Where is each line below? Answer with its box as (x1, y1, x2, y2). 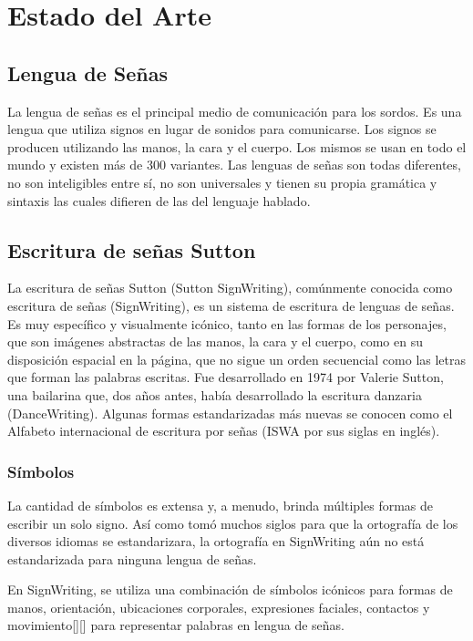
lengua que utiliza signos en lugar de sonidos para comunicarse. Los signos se (7, 119, 437, 139)
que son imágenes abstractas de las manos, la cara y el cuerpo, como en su (7, 332, 423, 351)
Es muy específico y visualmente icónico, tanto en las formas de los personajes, (7, 314, 447, 333)
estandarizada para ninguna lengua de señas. (7, 549, 257, 568)
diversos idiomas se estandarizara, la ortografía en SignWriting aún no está (7, 532, 425, 551)
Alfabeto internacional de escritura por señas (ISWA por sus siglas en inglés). (7, 421, 440, 440)
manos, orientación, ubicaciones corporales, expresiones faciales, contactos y (7, 597, 430, 616)
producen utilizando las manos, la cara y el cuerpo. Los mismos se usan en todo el (7, 137, 467, 156)
